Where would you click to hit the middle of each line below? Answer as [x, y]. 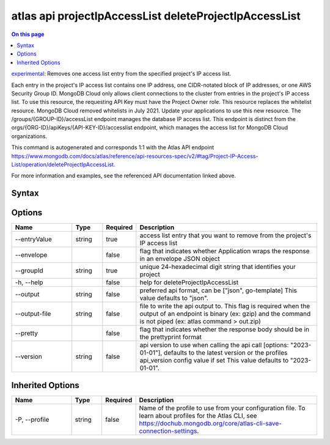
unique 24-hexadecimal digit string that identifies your [218, 267]
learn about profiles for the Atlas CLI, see [198, 416]
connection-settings [168, 431]
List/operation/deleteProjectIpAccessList [63, 164]
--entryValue [33, 240]
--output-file [33, 314]
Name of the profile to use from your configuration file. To [222, 408]
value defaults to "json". [174, 298]
